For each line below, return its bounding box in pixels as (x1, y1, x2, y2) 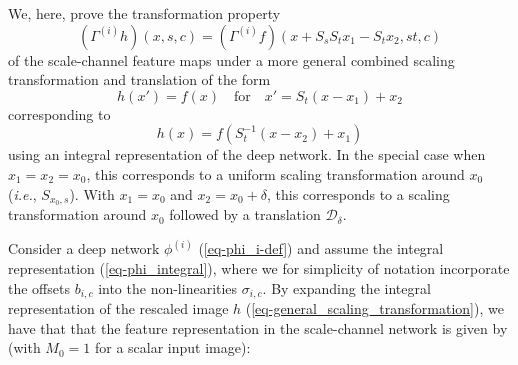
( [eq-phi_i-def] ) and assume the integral (198, 238, 444, 259)
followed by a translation (169, 204, 321, 225)
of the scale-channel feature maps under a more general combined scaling (8, 49, 455, 70)
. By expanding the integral (262, 277, 431, 298)
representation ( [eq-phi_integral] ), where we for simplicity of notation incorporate (8, 258, 510, 279)
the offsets (8, 277, 70, 298)
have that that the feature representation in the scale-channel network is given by (8, 317, 508, 338)
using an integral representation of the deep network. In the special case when (8, 144, 486, 165)
